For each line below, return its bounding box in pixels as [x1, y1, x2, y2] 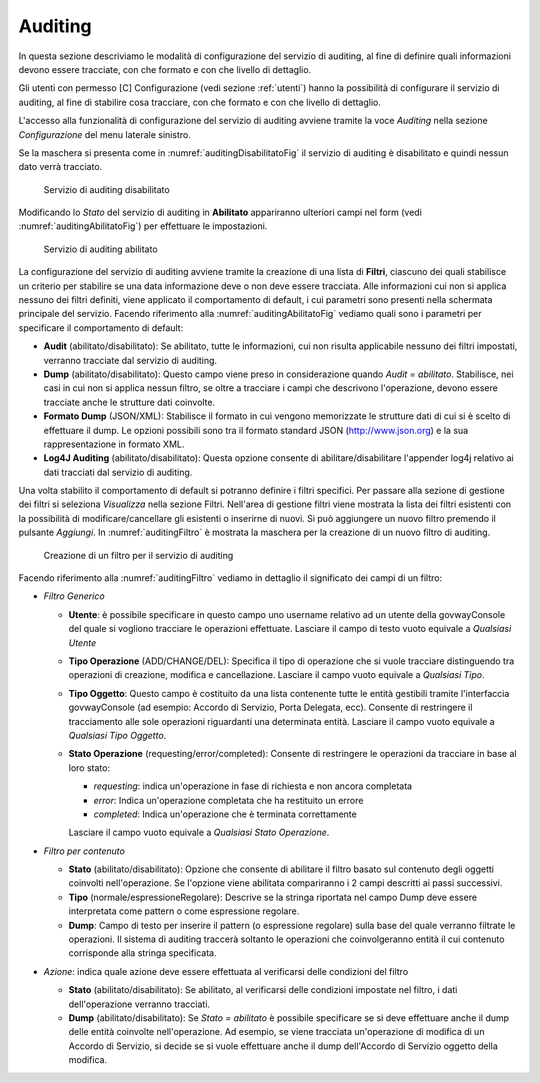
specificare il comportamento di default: [18, 321, 184, 334]
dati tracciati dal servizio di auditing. [43, 466, 193, 478]
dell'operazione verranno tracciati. [68, 998, 210, 1010]
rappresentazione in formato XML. [43, 438, 185, 450]
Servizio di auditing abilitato [43, 243, 159, 255]
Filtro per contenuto [43, 845, 125, 857]
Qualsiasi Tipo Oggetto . [68, 729, 167, 741]
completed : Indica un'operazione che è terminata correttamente [93, 808, 357, 820]
